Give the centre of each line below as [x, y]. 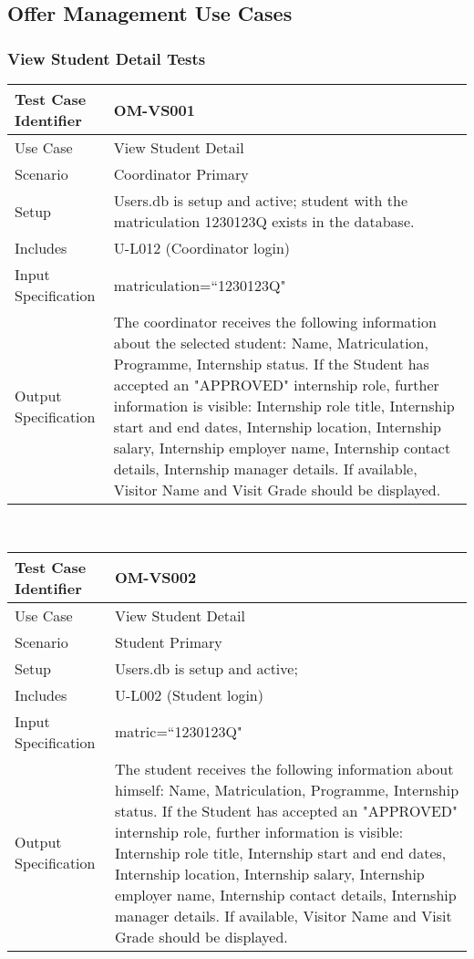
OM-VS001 [154, 109]
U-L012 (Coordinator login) [202, 248]
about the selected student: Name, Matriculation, [271, 343]
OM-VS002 [156, 578]
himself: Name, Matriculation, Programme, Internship [287, 789]
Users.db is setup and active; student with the [261, 200]
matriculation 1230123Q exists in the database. [264, 221]
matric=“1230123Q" [179, 732]
